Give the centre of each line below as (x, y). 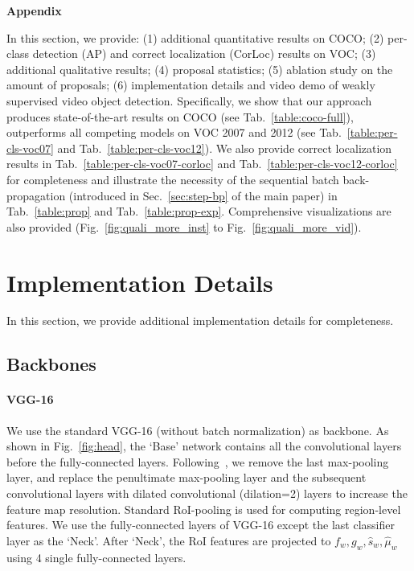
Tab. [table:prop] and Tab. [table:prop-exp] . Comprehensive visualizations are (199, 211)
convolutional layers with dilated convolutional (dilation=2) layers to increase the (207, 493)
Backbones (51, 364)
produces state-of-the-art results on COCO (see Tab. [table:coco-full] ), (180, 116)
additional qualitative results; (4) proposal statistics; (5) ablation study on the (200, 69)
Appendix (34, 10)
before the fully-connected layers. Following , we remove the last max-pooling (198, 461)
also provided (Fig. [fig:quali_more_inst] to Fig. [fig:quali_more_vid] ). (184, 226)
